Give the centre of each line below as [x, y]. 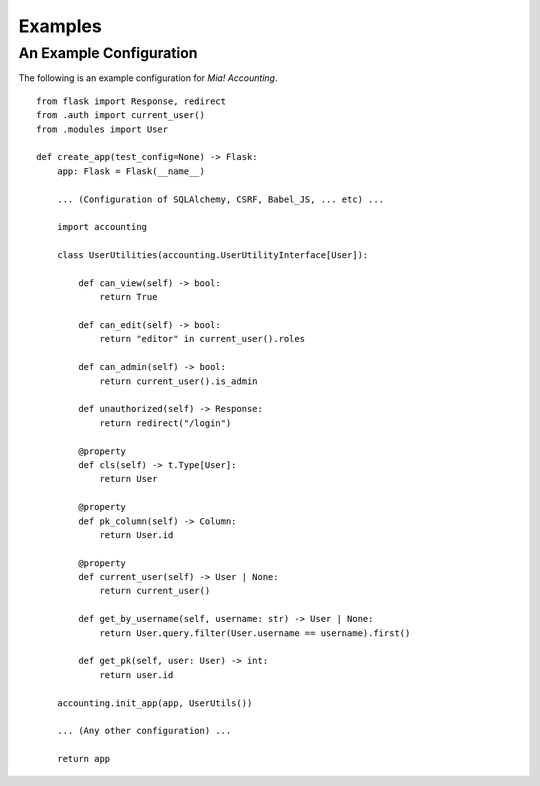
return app [83, 759]
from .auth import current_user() [120, 115]
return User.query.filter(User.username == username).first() [255, 633]
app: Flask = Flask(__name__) [130, 171]
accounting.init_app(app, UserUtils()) [154, 703]
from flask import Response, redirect [131, 101]
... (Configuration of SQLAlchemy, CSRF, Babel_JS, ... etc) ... [220, 199]
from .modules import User [102, 129]
